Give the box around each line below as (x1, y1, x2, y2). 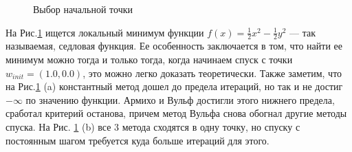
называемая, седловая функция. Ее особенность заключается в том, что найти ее (5, 39, 342, 53)
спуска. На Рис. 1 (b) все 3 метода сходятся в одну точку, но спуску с (5, 119, 300, 133)
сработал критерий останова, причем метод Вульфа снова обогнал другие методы (5, 106, 347, 120)
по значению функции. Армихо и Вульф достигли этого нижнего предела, (25, 92, 335, 107)
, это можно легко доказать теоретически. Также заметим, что (82, 65, 342, 80)
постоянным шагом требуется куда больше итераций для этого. (5, 133, 269, 147)
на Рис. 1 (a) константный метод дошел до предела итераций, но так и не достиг (5, 79, 343, 94)
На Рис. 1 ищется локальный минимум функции (5, 25, 204, 39)
